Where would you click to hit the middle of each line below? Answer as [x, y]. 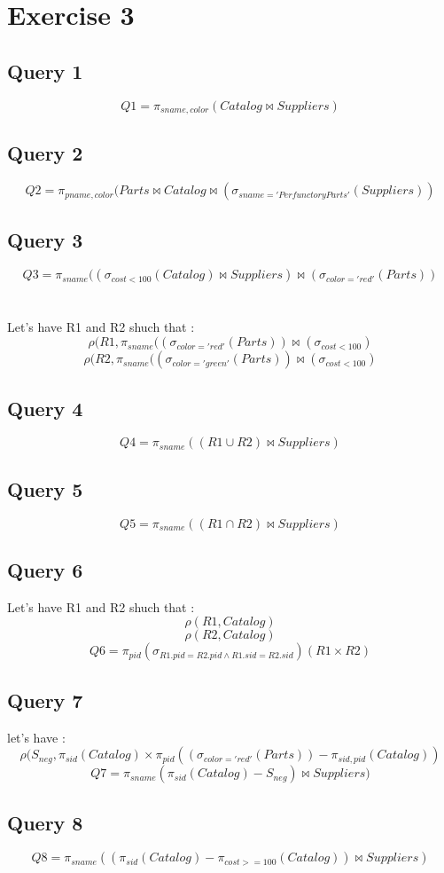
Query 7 [45, 700]
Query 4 [45, 408]
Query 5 [45, 488]
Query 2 [45, 153]
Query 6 [45, 570]
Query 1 [45, 71]
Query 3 [45, 239]
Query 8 [45, 822]
